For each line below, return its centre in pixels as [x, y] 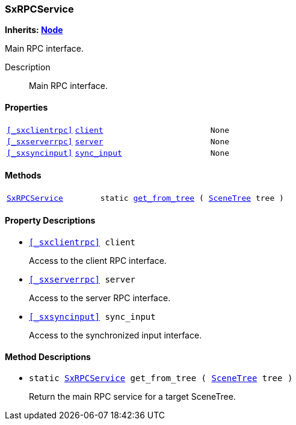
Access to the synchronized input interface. [116, 335]
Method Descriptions [48, 356]
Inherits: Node [34, 30]
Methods [23, 176]
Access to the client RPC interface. [98, 261]
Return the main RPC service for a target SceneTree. [132, 397]
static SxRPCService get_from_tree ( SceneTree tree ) [161, 378]
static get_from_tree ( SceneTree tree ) [192, 198]
